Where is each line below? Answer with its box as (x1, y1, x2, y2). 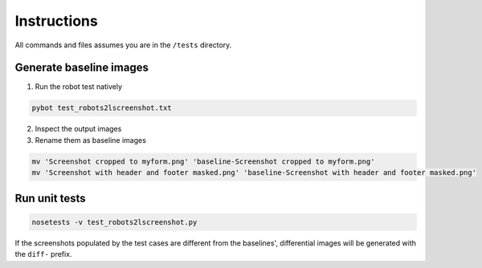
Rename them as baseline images (35, 135, 146, 144)
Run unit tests (14, 191, 86, 205)
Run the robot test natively (35, 82, 123, 91)
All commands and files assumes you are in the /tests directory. (14, 40, 232, 50)
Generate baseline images (14, 61, 149, 75)
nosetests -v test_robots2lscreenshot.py (31, 217, 198, 226)
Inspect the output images (35, 124, 122, 134)
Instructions (14, 12, 98, 30)
